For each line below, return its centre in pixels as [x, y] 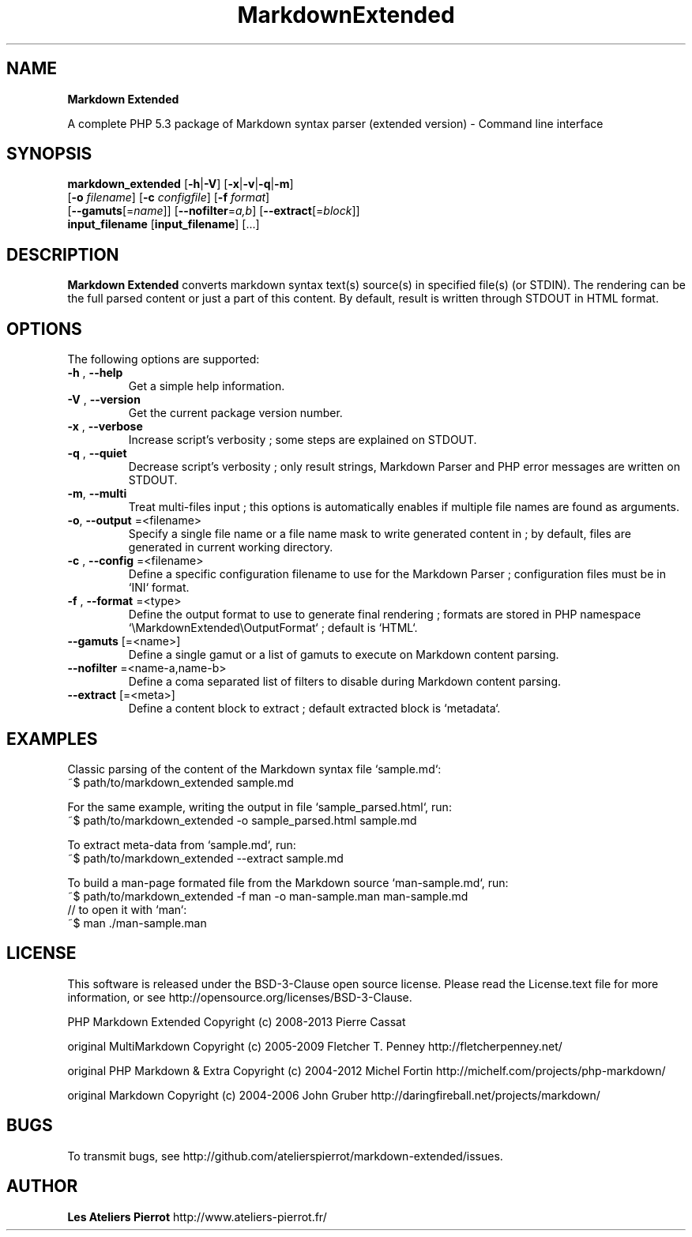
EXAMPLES [52, 739]
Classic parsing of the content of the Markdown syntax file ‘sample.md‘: [254, 769]
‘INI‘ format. [159, 588]
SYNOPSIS [49, 154]
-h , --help [95, 373]
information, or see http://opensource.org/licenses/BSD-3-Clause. [240, 997]
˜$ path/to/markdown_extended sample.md [181, 782]
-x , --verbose [105, 427]
